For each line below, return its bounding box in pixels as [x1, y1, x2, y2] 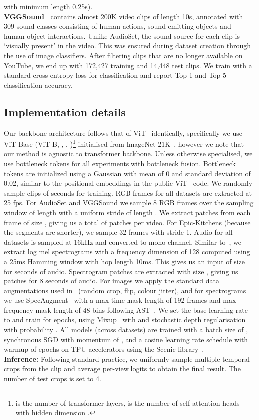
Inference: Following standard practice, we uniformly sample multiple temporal [4, 353, 250, 364]
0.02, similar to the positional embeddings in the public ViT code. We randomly [4, 178, 253, 188]
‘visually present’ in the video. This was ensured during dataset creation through [4, 40, 251, 51]
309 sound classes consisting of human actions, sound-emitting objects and [4, 21, 231, 31]
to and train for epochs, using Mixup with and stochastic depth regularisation [4, 314, 246, 325]
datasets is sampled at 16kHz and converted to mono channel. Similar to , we [4, 236, 241, 247]
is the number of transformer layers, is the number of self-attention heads [15, 397, 240, 408]
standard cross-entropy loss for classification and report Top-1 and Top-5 [4, 70, 227, 80]
